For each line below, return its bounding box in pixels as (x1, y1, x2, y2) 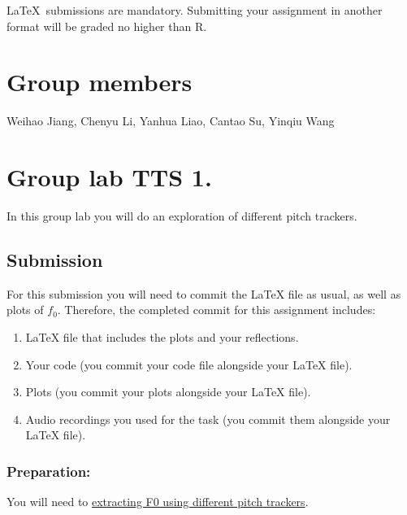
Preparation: (6, 460, 91, 481)
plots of (6, 301, 44, 318)
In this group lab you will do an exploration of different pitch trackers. (6, 207, 357, 225)
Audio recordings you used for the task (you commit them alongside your (25, 410, 391, 427)
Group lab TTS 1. (6, 160, 212, 194)
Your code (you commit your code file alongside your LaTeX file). (25, 356, 353, 373)
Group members (6, 65, 193, 98)
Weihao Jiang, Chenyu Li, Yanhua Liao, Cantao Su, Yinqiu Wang (6, 112, 335, 129)
